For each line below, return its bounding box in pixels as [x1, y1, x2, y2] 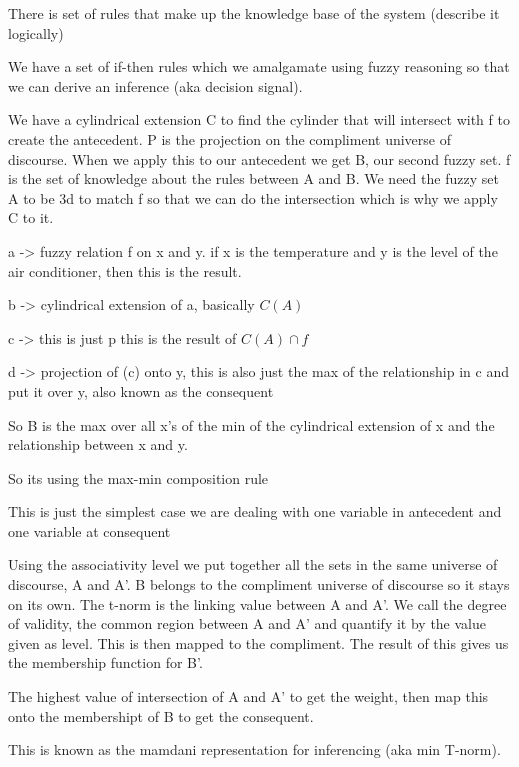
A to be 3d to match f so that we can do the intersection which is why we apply [8, 187, 498, 208]
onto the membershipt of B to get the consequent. [8, 705, 314, 726]
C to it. [8, 207, 54, 228]
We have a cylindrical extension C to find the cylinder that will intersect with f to [8, 109, 510, 130]
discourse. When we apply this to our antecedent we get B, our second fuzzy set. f [8, 148, 511, 169]
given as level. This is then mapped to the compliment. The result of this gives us [8, 632, 509, 653]
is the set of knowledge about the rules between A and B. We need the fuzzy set [8, 168, 499, 189]
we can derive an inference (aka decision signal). [8, 75, 303, 96]
